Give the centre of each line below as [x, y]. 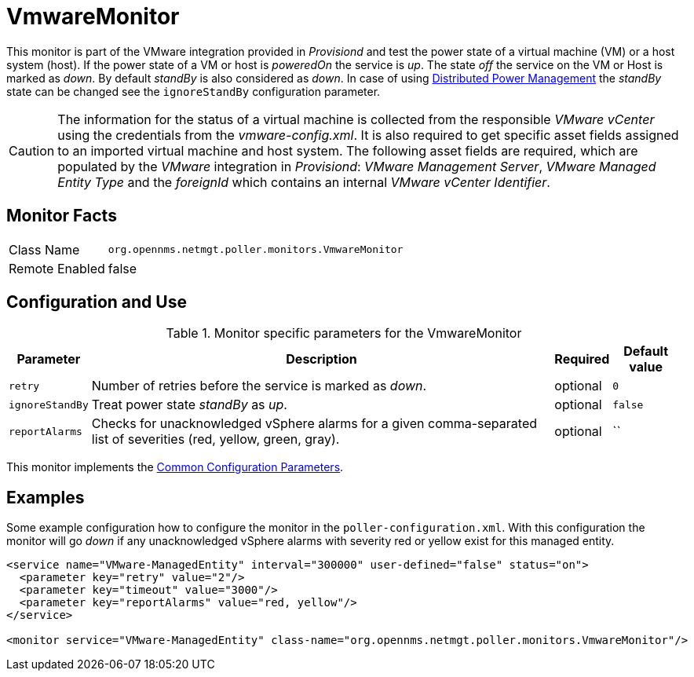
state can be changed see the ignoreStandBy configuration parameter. [194, 91]
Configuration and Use [97, 302]
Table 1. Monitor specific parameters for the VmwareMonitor [344, 333]
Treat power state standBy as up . [189, 405]
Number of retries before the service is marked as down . [259, 386]
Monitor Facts [62, 216]
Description [321, 359]
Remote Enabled [57, 268]
